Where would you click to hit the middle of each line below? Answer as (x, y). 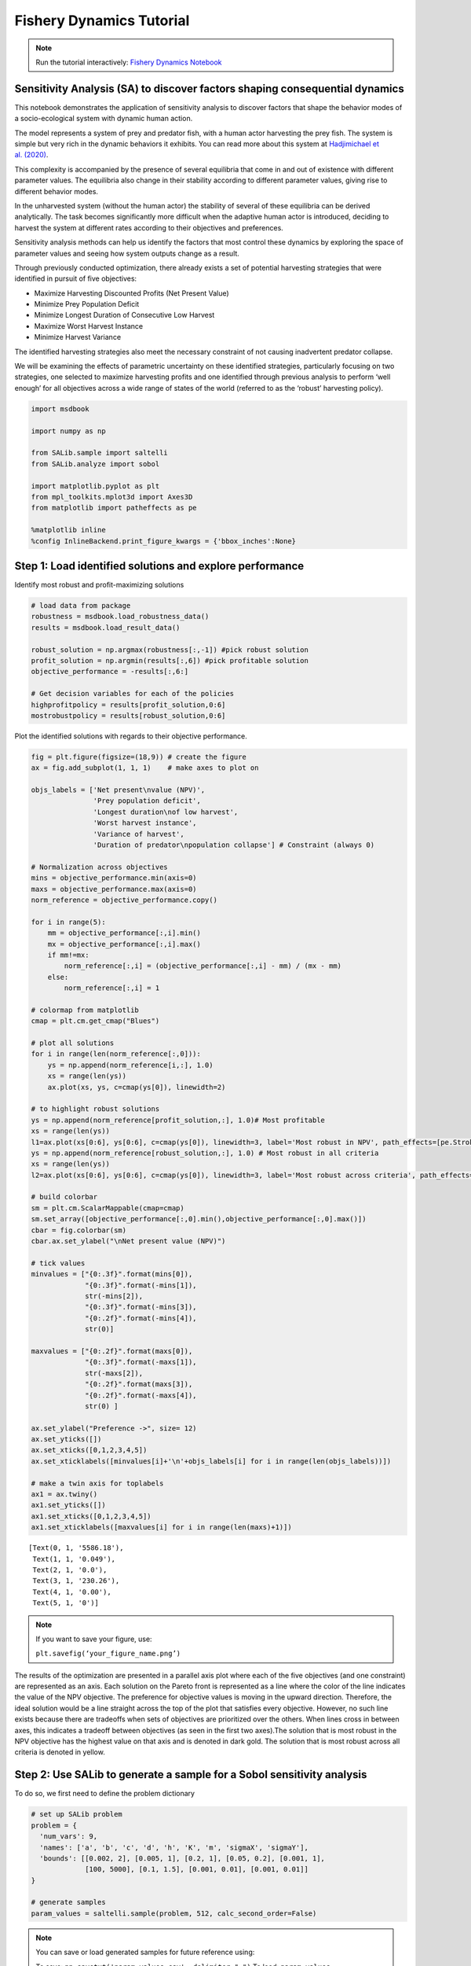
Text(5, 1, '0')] (66, 1603)
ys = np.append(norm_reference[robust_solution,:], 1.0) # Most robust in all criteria (205, 1153)
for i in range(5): (68, 922)
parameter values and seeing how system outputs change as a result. (127, 253)
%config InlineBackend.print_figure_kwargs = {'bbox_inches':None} (164, 541)
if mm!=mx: (68, 955)
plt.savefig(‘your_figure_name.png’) (108, 1654)
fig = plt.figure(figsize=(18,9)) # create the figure (139, 757)
